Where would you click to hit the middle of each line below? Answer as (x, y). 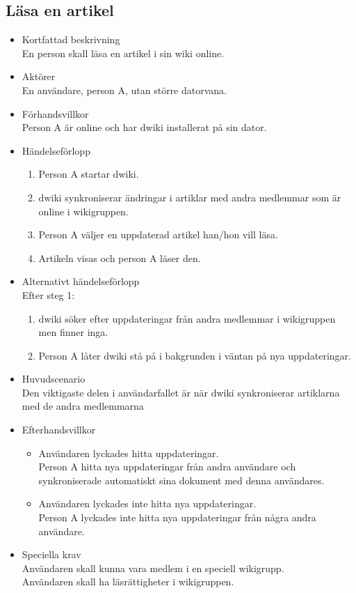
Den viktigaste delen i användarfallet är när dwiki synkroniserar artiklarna (181, 392)
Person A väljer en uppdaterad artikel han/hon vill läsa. (158, 234)
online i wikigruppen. (83, 211)
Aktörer (39, 76)
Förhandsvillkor (55, 113)
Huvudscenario (54, 379)
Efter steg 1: (48, 294)
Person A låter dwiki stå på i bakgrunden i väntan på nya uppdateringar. (195, 355)
